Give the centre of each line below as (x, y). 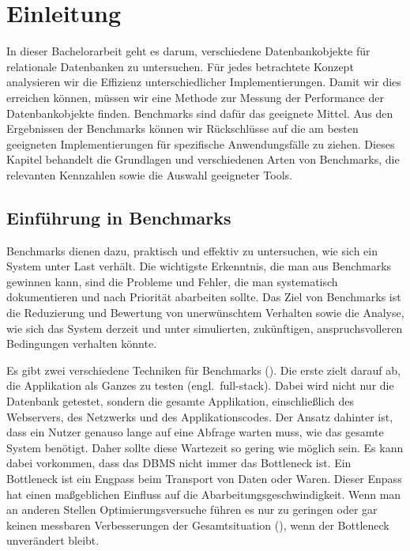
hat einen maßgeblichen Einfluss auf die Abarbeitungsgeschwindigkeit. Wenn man (204, 494)
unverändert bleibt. (53, 540)
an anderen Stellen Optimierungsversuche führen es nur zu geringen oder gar (192, 509)
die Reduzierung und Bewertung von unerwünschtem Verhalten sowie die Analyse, (205, 313)
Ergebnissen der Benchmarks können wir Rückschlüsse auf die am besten (182, 128)
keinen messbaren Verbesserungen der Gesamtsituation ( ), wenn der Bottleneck (198, 525)
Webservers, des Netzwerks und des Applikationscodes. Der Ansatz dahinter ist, (200, 416)
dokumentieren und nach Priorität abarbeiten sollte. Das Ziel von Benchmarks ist (204, 297)
